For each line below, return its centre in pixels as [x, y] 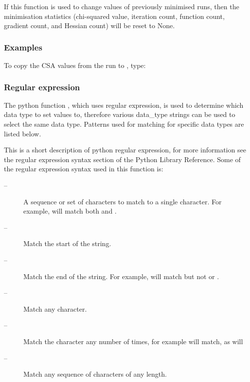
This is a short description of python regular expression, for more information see [125, 150]
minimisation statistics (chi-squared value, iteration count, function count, [114, 16]
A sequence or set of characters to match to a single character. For [123, 201]
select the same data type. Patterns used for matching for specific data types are [124, 124]
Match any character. [55, 308]
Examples [23, 47]
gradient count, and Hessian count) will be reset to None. [89, 25]
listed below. [23, 133]
